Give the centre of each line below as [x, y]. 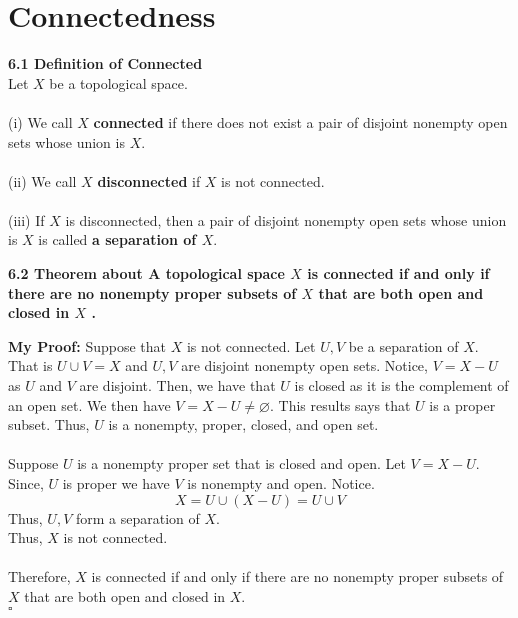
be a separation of [403, 345]
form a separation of [137, 517]
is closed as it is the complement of [401, 385]
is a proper [462, 404]
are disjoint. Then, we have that [177, 385]
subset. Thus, [49, 424]
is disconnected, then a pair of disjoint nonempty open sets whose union [286, 219]
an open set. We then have [89, 404]
